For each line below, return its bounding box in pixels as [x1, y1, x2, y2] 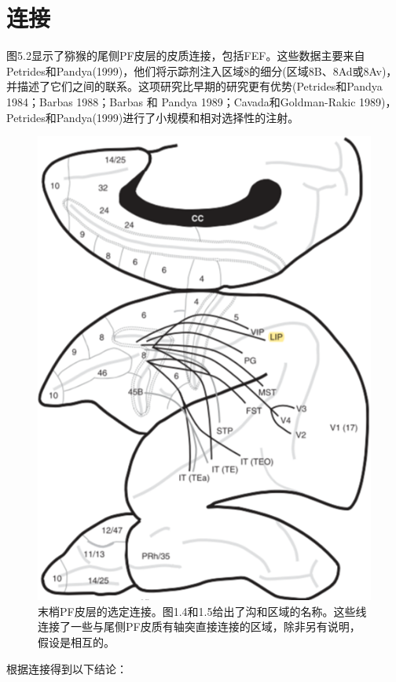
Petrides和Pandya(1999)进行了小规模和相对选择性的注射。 [6, 109, 299, 125]
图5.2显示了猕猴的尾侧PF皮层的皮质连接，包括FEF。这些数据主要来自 [6, 47, 365, 64]
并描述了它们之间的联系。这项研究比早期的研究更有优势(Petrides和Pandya [6, 78, 383, 95]
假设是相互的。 [38, 633, 115, 650]
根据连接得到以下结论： [6, 660, 127, 676]
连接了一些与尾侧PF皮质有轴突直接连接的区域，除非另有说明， [38, 618, 361, 635]
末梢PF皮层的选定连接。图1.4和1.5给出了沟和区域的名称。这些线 [38, 602, 367, 619]
